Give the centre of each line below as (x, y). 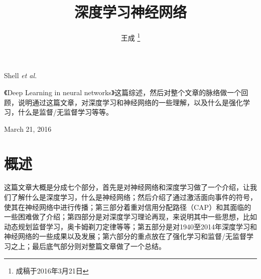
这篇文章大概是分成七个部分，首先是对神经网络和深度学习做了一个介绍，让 (127, 187)
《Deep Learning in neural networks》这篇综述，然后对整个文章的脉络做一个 (123, 92)
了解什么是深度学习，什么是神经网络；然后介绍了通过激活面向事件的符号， (134, 197)
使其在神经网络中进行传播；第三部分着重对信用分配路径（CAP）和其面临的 (128, 207)
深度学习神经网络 (130, 12)
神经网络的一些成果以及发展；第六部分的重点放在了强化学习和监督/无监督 (125, 236)
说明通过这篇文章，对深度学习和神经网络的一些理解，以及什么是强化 (130, 102)
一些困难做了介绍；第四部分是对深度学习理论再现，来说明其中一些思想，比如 (130, 217)
